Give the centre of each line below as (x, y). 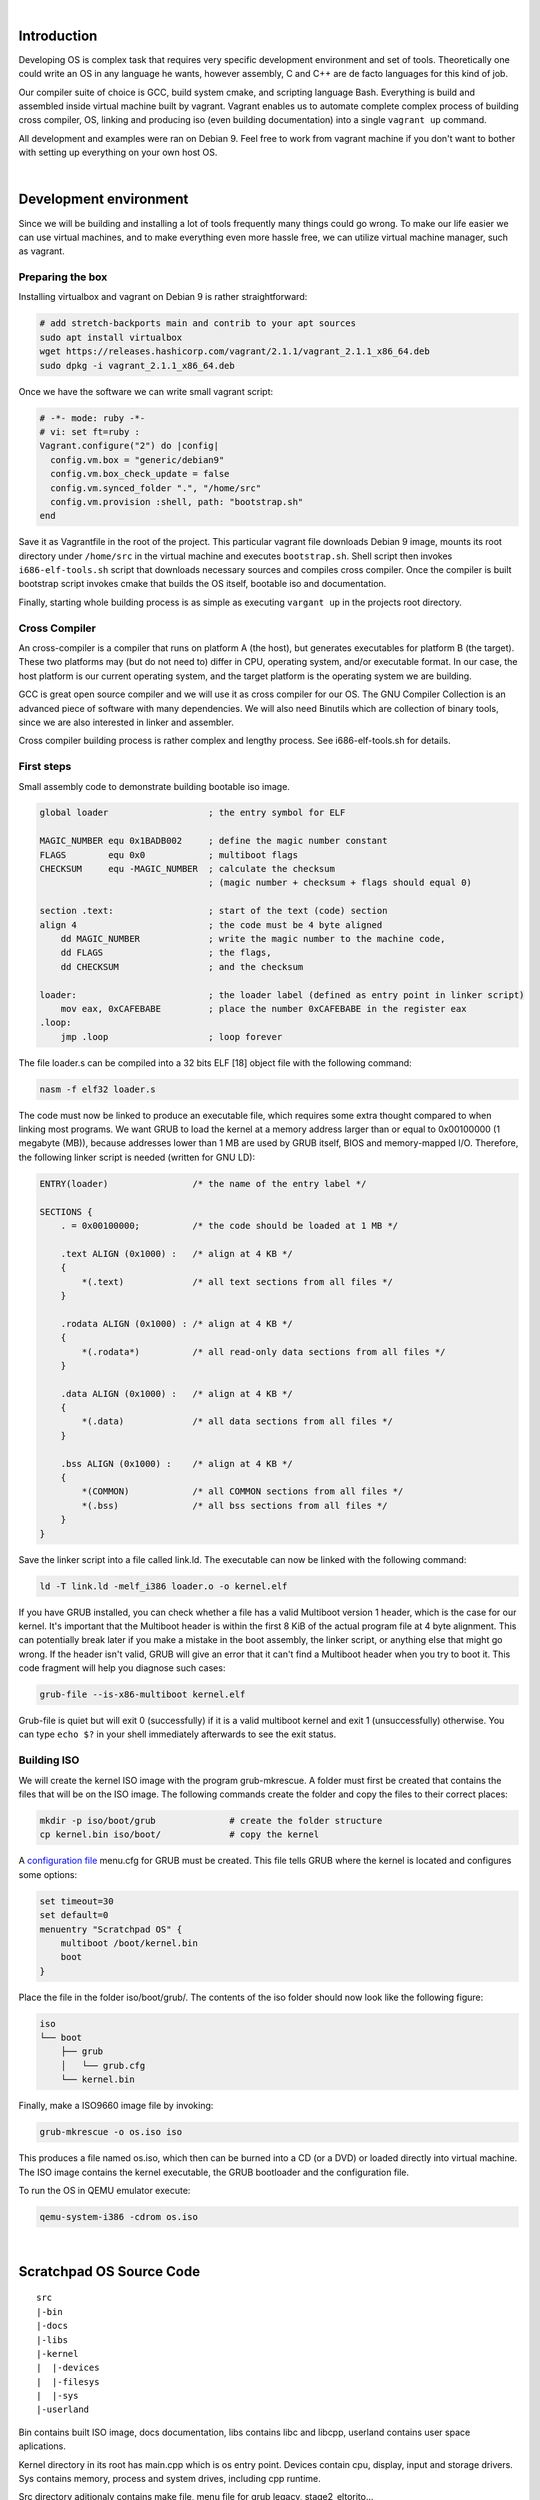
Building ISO (49, 1760)
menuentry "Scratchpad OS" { (111, 1929)
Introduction (58, 35)
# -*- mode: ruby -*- (92, 418)
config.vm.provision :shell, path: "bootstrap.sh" (177, 501)
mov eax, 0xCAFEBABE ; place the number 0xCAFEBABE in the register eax (263, 1008)
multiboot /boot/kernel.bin (129, 1943)
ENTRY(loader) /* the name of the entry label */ (203, 1183)
